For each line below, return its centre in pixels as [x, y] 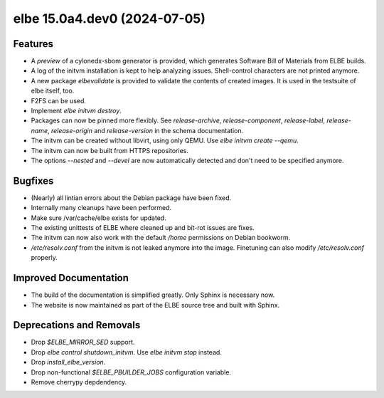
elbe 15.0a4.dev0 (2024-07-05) [110, 19]
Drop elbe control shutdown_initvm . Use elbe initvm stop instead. [126, 352]
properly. [44, 258]
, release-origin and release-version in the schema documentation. [145, 130]
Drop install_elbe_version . [68, 362]
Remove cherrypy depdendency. [79, 382]
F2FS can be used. [59, 100]
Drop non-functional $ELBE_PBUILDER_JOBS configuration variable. [131, 372]
